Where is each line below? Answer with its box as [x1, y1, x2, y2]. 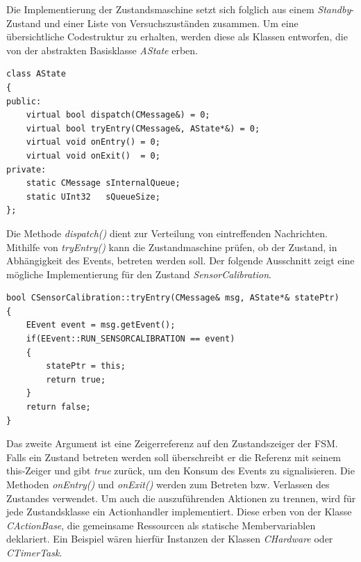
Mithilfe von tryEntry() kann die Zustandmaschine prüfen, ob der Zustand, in [6, 239, 337, 254]
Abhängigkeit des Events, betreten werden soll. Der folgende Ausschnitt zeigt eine [6, 253, 355, 268]
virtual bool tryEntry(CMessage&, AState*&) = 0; [26, 123, 260, 134]
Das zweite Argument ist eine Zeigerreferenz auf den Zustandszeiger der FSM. [6, 436, 338, 451]
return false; [26, 402, 91, 412]
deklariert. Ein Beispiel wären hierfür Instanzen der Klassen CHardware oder [6, 531, 333, 546]
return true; [46, 374, 106, 385]
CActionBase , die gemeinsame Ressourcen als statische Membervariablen [6, 517, 316, 532]
